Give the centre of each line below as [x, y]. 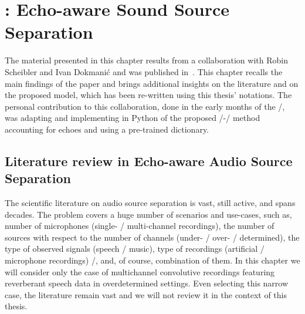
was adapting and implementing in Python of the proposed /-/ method [133, 118]
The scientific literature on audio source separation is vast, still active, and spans [150, 203]
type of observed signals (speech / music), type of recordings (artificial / [135, 249]
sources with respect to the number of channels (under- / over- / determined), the [152, 237]
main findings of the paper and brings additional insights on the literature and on [152, 83]
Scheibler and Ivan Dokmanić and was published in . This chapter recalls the [144, 71]
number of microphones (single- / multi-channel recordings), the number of [140, 226]
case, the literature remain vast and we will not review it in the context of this [146, 294]
